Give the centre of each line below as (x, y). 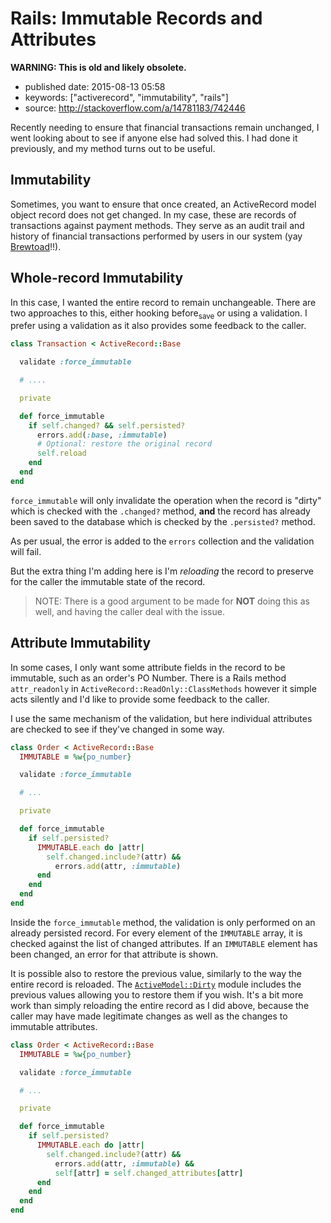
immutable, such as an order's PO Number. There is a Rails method (148, 678)
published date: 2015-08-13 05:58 (95, 86)
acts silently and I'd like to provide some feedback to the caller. (140, 699)
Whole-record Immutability (97, 278)
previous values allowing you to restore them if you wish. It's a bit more (157, 994)
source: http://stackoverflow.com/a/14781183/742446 (135, 108)
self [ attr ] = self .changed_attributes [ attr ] (149, 1173)
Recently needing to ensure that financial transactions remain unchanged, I (165, 127)
